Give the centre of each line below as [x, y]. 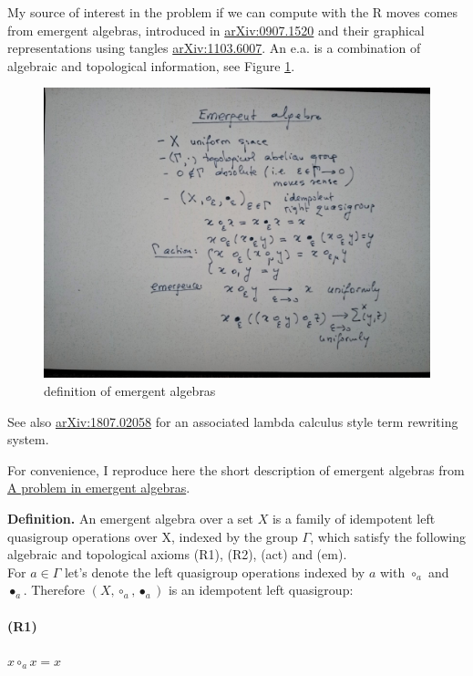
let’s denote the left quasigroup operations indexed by [215, 572]
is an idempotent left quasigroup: [261, 590]
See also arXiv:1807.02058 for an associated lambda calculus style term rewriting [233, 421]
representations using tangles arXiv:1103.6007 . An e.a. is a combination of [214, 48]
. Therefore [54, 590]
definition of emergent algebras [130, 390]
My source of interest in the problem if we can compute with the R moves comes [233, 12]
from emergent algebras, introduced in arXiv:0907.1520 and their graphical [216, 30]
